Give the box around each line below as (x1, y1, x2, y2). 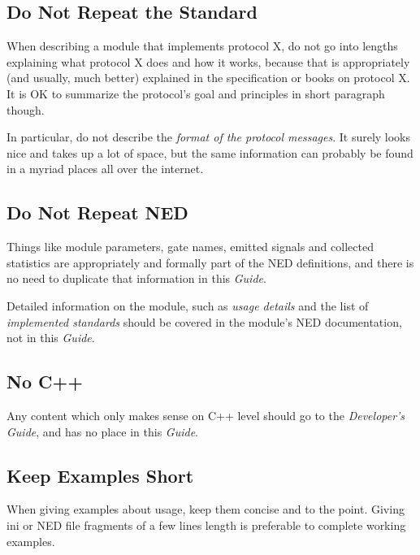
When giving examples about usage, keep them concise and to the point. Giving (6, 501, 405, 518)
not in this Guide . (6, 329, 95, 346)
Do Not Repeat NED (6, 200, 188, 225)
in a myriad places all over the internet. (6, 160, 204, 177)
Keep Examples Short (6, 462, 194, 488)
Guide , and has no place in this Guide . (6, 423, 199, 440)
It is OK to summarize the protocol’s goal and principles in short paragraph (6, 85, 385, 102)
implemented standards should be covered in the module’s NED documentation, (6, 313, 402, 330)
